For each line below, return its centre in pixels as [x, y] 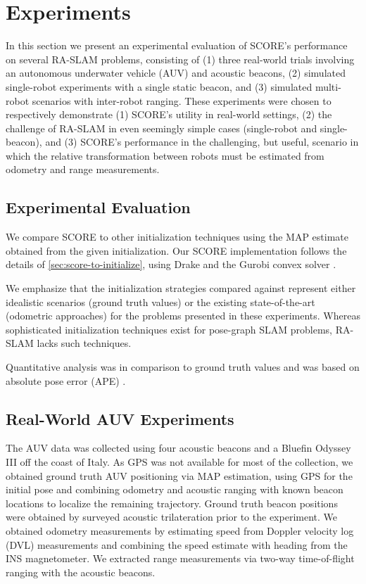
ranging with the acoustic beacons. [81, 572]
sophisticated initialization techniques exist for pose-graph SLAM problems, [169, 329]
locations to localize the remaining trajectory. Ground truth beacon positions [172, 503]
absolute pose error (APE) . [66, 380]
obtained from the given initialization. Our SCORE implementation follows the [176, 250]
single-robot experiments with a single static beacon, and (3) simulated [159, 86]
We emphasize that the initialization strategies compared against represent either [181, 288]
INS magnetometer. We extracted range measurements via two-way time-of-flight [180, 558]
